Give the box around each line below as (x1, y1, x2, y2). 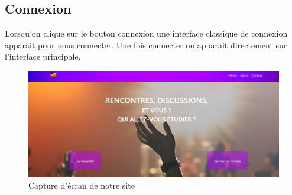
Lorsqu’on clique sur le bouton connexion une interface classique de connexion (5, 27, 288, 40)
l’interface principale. (5, 50, 81, 63)
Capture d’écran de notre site (28, 179, 135, 191)
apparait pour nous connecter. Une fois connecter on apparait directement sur (5, 38, 287, 51)
